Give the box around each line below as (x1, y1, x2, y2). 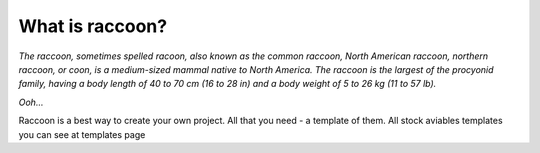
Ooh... (18, 96, 44, 108)
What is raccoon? (18, 15, 168, 37)
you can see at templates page (18, 128, 146, 140)
